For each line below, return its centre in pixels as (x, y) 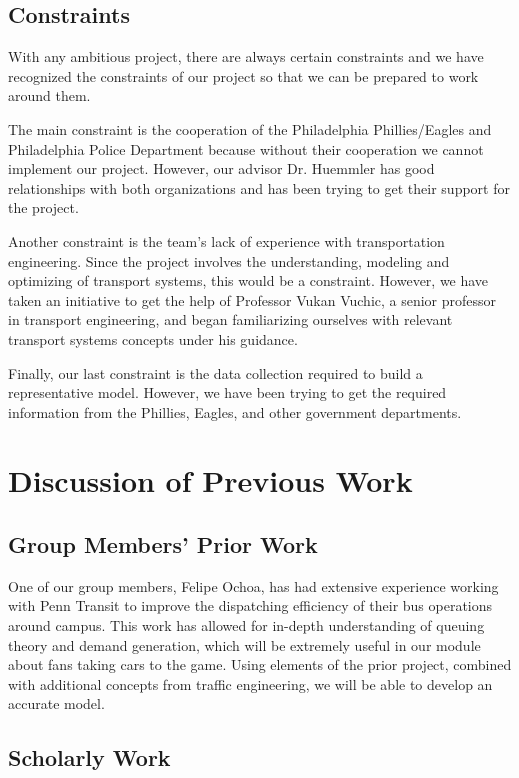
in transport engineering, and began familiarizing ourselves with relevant (230, 319)
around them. (49, 95)
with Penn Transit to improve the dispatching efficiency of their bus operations (250, 605)
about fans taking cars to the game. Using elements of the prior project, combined (260, 664)
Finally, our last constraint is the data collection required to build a (215, 372)
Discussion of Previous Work (210, 480)
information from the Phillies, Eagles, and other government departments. (235, 411)
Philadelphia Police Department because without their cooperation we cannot (246, 148)
